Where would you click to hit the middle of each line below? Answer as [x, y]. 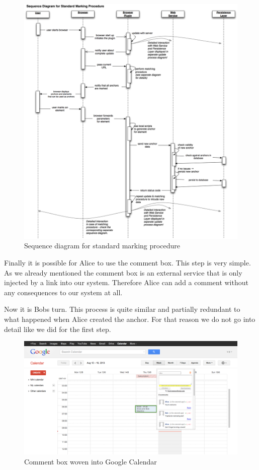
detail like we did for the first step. [58, 329]
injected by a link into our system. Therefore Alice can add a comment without [126, 282]
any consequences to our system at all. [63, 292]
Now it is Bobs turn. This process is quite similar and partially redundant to [122, 309]
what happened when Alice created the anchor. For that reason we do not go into [130, 319]
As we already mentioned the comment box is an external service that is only [123, 272]
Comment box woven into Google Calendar [91, 462]
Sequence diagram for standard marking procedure [102, 246]
